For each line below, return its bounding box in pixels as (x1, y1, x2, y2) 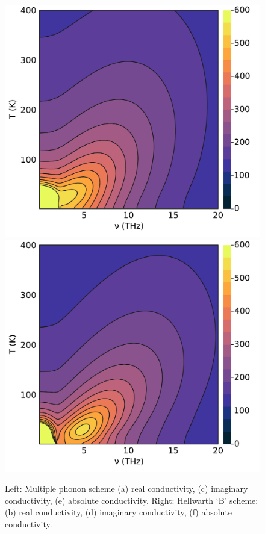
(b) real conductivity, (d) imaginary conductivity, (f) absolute (5, 506, 232, 518)
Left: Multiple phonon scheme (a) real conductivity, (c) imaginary (5, 482, 248, 495)
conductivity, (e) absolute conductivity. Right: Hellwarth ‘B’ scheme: (5, 494, 258, 506)
